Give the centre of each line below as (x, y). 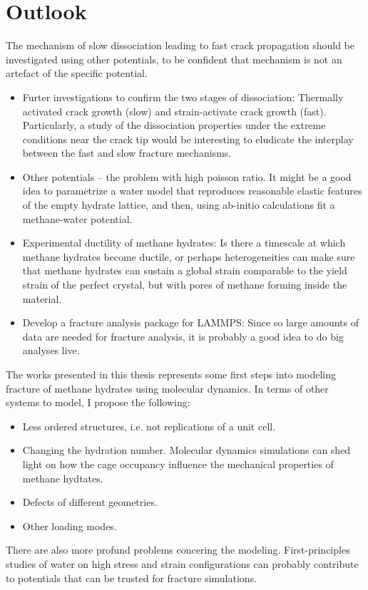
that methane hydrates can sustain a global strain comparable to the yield (185, 270)
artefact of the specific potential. (77, 73)
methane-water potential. (77, 218)
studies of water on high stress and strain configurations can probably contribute (182, 563)
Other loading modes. (70, 526)
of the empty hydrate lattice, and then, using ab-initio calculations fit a (179, 205)
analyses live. (51, 350)
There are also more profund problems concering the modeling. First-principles (178, 550)
